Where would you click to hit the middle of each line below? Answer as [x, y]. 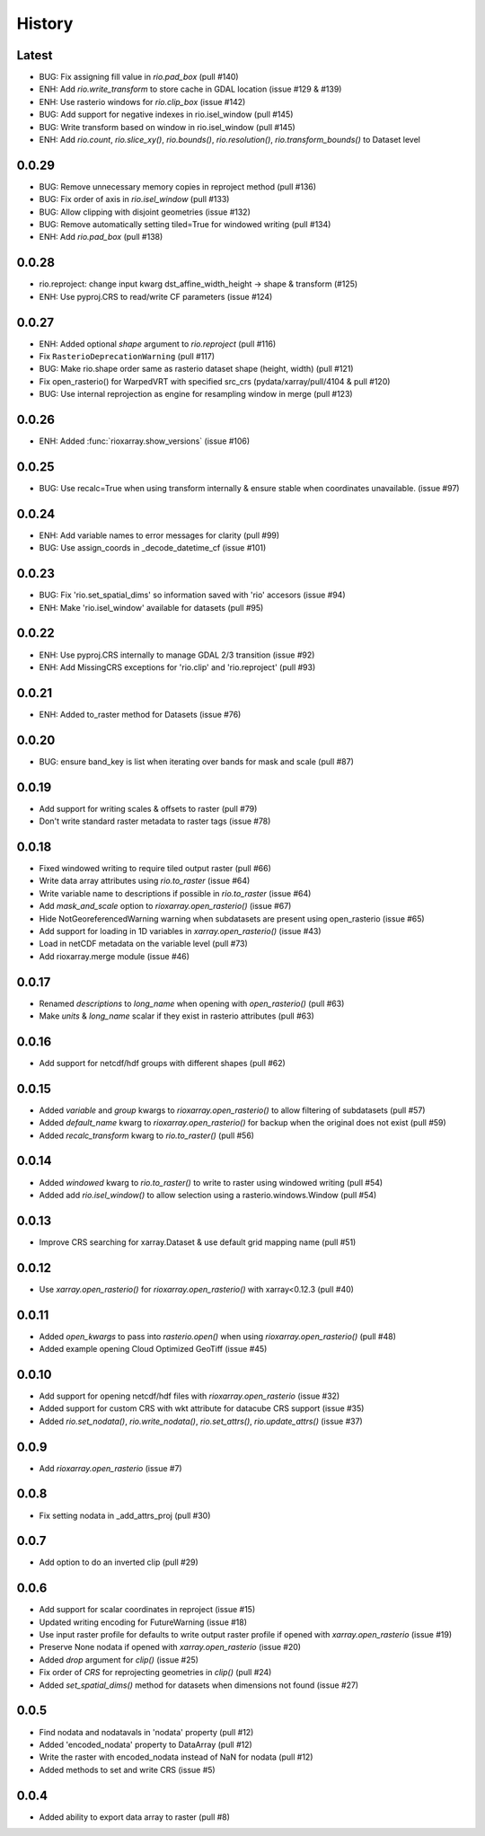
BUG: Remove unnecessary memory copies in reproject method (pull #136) [178, 186]
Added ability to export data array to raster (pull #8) [135, 1817]
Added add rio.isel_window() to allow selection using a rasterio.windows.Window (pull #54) [208, 1195]
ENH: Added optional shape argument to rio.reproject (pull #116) [158, 344]
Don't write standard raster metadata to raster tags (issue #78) [155, 821]
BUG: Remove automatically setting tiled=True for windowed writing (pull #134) [185, 225]
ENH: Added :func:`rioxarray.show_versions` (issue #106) [145, 441]
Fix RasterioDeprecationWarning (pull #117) [127, 357]
